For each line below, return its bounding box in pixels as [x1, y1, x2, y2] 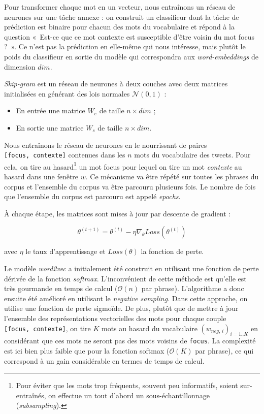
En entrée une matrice [16, 105, 85, 116]
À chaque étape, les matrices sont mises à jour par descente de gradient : [4, 208, 231, 218]
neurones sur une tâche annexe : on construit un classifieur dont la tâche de [4, 11, 239, 22]
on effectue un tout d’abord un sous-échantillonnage [48, 390, 210, 400]
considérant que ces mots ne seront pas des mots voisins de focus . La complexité [4, 335, 256, 346]
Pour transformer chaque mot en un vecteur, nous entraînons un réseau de [4, 2, 236, 12]
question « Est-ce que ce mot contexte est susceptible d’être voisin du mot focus [4, 31, 255, 42]
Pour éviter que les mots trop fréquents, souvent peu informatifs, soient [16, 380, 238, 391]
